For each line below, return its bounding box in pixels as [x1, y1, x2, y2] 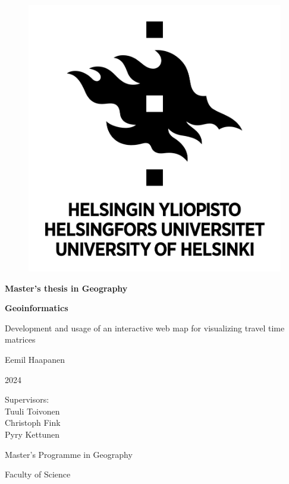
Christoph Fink [5, 416, 61, 429]
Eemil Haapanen [5, 353, 65, 365]
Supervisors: [5, 393, 49, 406]
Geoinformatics [5, 302, 68, 314]
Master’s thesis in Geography [5, 281, 128, 294]
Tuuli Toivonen [5, 404, 60, 417]
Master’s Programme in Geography [5, 448, 133, 460]
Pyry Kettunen [5, 428, 60, 440]
